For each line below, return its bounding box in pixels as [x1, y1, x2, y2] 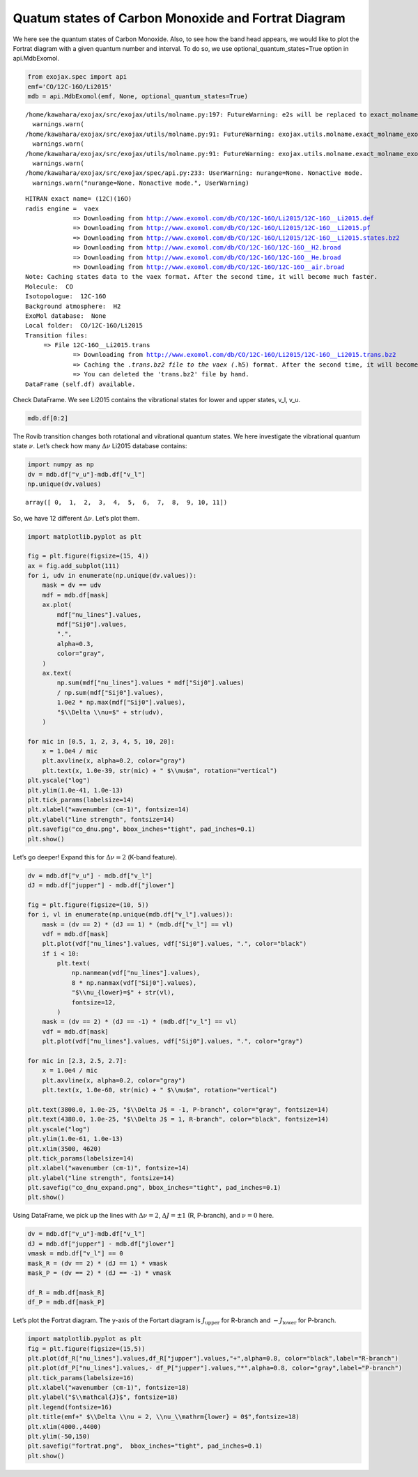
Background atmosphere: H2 [25, 302, 121, 310]
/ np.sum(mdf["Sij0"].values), [56, 689, 164, 696]
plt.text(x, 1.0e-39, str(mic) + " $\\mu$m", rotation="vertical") [42, 767, 278, 774]
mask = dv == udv [42, 581, 102, 589]
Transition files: [25, 331, 88, 339]
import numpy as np [27, 461, 94, 468]
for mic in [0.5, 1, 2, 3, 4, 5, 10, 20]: [27, 737, 175, 745]
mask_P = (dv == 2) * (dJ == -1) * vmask [27, 1269, 171, 1277]
